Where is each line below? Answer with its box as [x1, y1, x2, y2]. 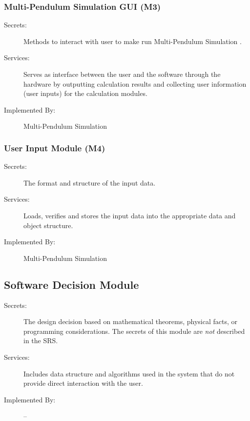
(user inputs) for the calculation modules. [23, 88, 147, 98]
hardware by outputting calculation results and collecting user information [23, 78, 247, 89]
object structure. [23, 220, 73, 230]
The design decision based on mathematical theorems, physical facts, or [23, 316, 238, 327]
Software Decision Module [4, 277, 139, 292]
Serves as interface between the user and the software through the [23, 69, 221, 79]
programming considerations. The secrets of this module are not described [23, 326, 245, 336]
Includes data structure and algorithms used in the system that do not [23, 368, 235, 378]
